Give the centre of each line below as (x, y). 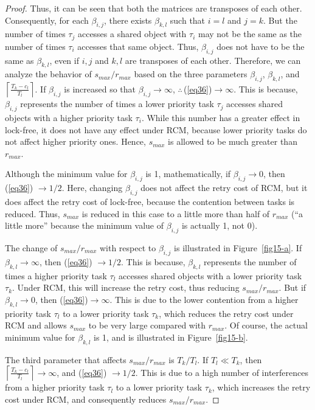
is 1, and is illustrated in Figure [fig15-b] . (171, 337)
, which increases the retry (261, 387)
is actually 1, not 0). (220, 225)
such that (188, 20)
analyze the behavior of (48, 74)
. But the (280, 20)
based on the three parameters (191, 74)
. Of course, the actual (266, 325)
